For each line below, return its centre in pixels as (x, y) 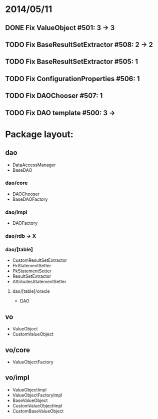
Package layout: (39, 134)
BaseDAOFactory (30, 199)
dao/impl (16, 212)
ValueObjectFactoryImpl (37, 395)
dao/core (16, 183)
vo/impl (17, 378)
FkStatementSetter (32, 266)
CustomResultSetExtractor (40, 260)
